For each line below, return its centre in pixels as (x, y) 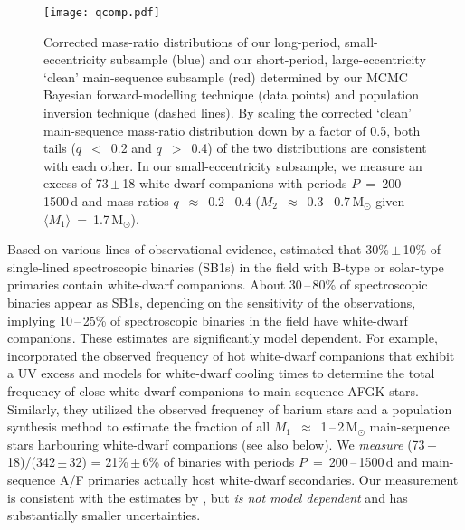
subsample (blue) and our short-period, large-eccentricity (268, 59)
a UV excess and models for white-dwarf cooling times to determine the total (221, 373)
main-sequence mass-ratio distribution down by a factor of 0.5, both (232, 130)
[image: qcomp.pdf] (102, 13)
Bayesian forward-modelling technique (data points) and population (232, 95)
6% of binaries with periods (218, 462)
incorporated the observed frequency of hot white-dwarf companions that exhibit (231, 355)
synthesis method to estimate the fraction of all (139, 426)
